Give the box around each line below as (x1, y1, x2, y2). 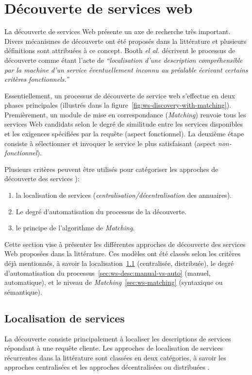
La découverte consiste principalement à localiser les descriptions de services (4, 333, 231, 343)
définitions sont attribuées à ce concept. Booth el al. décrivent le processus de (4, 45, 235, 56)
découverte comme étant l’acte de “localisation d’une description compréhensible (4, 55, 243, 65)
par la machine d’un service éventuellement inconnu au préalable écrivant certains (4, 64, 248, 75)
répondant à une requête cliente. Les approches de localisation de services (4, 343, 223, 353)
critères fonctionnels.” (4, 74, 69, 84)
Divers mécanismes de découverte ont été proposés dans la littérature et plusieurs (4, 36, 247, 46)
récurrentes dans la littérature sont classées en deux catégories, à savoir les (4, 352, 226, 362)
